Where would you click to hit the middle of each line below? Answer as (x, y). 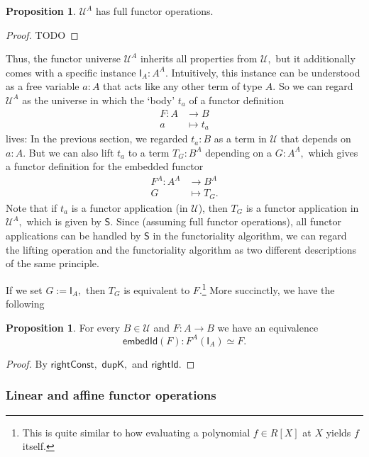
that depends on (316, 139)
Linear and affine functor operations (111, 395)
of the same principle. (53, 263)
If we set (24, 289)
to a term (149, 152)
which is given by (64, 221)
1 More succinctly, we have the (268, 288)
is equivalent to (157, 289)
